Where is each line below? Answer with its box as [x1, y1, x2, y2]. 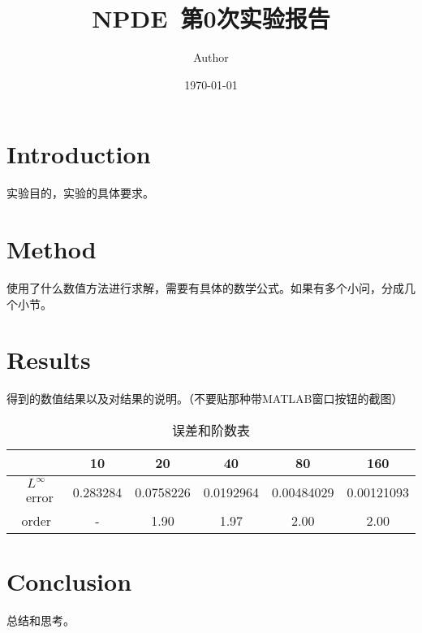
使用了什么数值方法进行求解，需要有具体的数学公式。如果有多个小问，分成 [6, 279, 404, 296]
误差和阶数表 [171, 420, 250, 440]
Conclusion [6, 565, 132, 598]
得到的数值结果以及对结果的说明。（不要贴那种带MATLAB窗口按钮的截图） [6, 390, 403, 407]
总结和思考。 [6, 612, 75, 628]
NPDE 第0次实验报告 [92, 2, 330, 35]
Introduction [6, 137, 151, 171]
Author [193, 49, 229, 66]
